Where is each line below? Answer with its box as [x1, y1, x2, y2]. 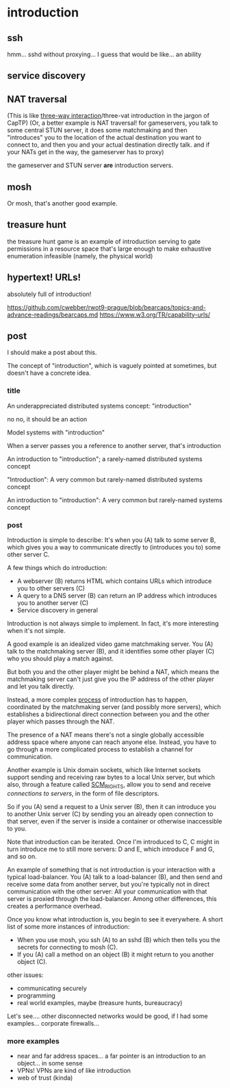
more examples [7, 1036, 60, 1046]
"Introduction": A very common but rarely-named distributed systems [7, 475, 203, 484]
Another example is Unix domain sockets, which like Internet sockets [7, 766, 201, 774]
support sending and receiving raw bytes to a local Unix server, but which [7, 773, 216, 782]
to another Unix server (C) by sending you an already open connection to [7, 810, 214, 818]
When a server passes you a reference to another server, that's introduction [7, 441, 221, 449]
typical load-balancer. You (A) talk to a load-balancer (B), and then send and [7, 872, 222, 881]
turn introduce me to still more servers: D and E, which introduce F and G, [7, 845, 214, 853]
